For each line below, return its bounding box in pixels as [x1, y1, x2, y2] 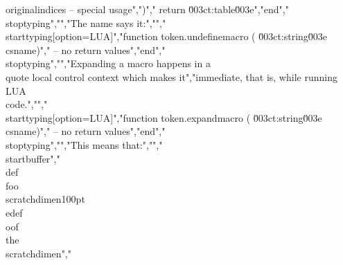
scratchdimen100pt [6, 192, 85, 206]
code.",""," [6, 97, 48, 111]
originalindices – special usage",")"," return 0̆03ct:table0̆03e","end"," [6, 2, 289, 16]
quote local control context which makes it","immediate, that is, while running [6, 69, 337, 84]
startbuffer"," [6, 151, 60, 165]
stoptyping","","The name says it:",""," [6, 15, 166, 30]
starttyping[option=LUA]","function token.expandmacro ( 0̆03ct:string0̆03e [6, 110, 322, 125]
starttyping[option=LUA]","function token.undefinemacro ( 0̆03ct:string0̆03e [6, 29, 328, 44]
